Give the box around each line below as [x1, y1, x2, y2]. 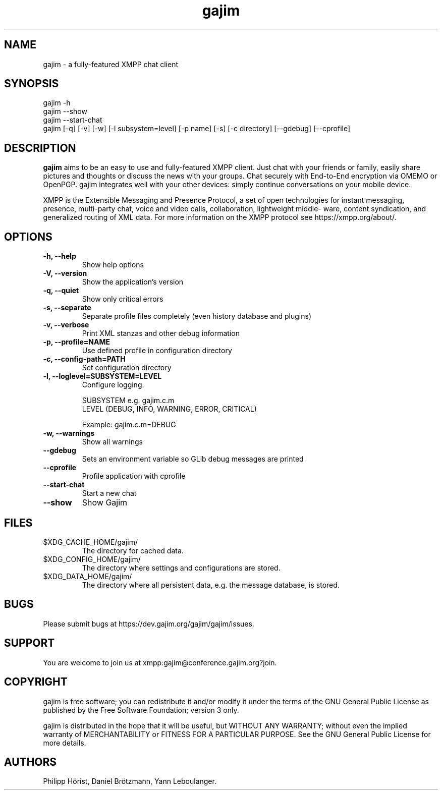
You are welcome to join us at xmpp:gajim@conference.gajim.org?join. [43, 658, 277, 667]
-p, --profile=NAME [43, 337, 110, 347]
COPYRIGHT [4, 675, 68, 689]
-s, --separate [43, 303, 91, 312]
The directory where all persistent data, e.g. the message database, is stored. [82, 580, 340, 589]
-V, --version [43, 269, 87, 278]
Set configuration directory [82, 363, 172, 372]
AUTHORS [4, 755, 57, 768]
